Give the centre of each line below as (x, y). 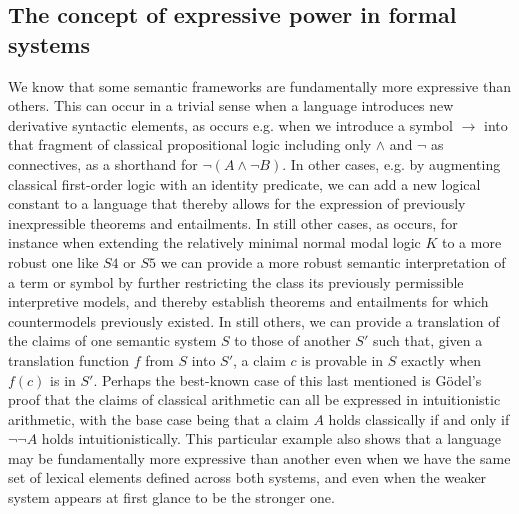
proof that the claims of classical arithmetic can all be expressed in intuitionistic (254, 399)
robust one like (53, 261)
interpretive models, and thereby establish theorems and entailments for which (248, 301)
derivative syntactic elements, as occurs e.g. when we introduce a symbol (230, 124)
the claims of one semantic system (112, 340)
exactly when (441, 359)
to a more (471, 242)
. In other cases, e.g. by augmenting (391, 163)
